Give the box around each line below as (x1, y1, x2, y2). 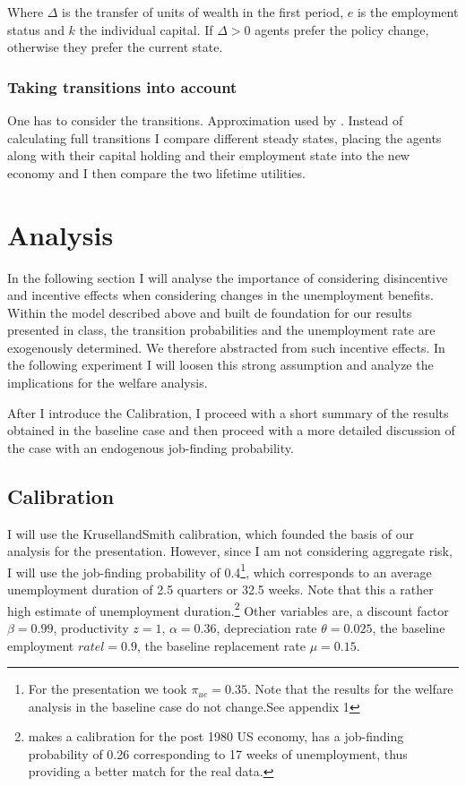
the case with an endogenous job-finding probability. (7, 438, 294, 457)
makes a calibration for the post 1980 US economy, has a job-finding (28, 727, 404, 746)
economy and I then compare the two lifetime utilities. (7, 163, 306, 182)
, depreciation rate (216, 618, 317, 636)
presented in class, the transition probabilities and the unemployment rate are (7, 320, 436, 339)
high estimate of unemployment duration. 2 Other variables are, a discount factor (7, 598, 449, 619)
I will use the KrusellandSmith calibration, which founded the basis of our (7, 524, 414, 543)
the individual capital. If (79, 20, 213, 38)
